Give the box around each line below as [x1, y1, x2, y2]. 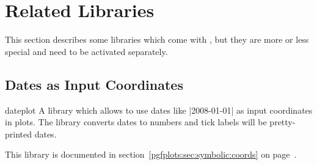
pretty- [269, 116, 296, 128]
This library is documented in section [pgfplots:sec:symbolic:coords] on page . [5, 148, 297, 161]
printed [5, 127, 32, 140]
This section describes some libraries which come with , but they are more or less [5, 33, 309, 46]
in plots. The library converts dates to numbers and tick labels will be [5, 116, 267, 128]
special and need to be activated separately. [5, 45, 168, 57]
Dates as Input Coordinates [5, 75, 183, 94]
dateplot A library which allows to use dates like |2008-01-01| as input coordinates [5, 103, 313, 116]
